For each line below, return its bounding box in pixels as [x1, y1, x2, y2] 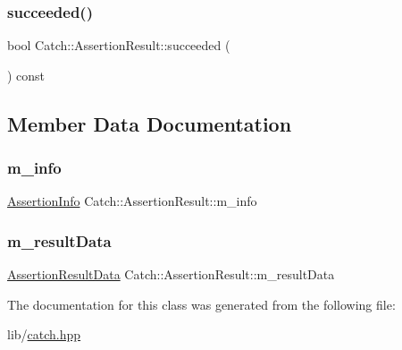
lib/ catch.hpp [7, 325, 81, 344]
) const [7, 65, 46, 84]
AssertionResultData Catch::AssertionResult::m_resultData [7, 265, 335, 284]
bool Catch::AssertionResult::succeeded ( [7, 36, 230, 55]
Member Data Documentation [7, 109, 292, 137]
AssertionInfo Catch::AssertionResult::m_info [7, 192, 257, 210]
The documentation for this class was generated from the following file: [7, 295, 396, 313]
